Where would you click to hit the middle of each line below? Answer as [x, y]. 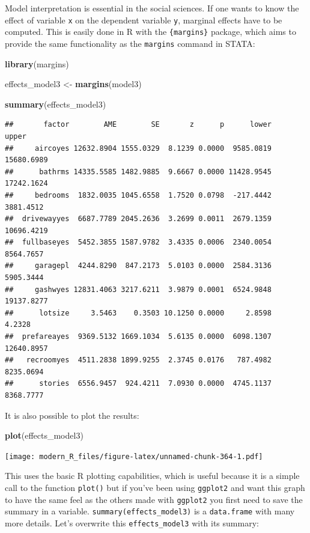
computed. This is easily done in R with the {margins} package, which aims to [150, 32]
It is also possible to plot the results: [72, 415]
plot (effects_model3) [44, 435]
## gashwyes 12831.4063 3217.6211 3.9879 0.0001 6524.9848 [138, 289]
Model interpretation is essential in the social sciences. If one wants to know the [152, 8]
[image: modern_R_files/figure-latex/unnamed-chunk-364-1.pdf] [134, 456]
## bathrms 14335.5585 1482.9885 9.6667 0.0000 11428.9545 [138, 172]
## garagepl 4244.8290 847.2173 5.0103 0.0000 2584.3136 [138, 266]
